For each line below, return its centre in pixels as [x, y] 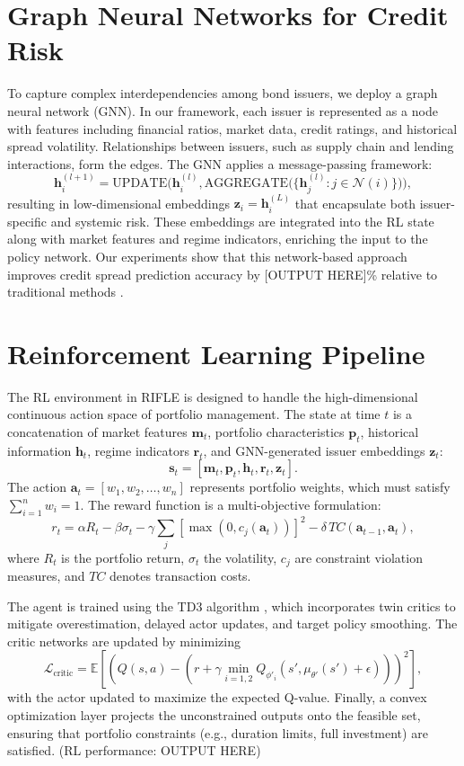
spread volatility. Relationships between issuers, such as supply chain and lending [231, 146]
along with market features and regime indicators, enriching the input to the [218, 239]
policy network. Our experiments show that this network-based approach [207, 256]
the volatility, [240, 557]
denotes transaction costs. [180, 576]
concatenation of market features [97, 432]
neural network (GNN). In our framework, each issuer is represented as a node [223, 110]
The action [37, 487]
